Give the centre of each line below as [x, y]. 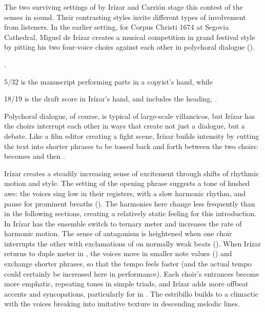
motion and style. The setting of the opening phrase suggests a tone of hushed [127, 183]
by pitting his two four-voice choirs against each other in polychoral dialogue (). [129, 47]
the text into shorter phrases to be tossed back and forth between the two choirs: [131, 146]
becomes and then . [35, 156]
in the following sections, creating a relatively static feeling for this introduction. [130, 213]
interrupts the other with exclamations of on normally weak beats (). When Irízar [132, 243]
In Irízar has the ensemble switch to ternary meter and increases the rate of [123, 223]
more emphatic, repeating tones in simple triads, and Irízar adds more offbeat [126, 284]
